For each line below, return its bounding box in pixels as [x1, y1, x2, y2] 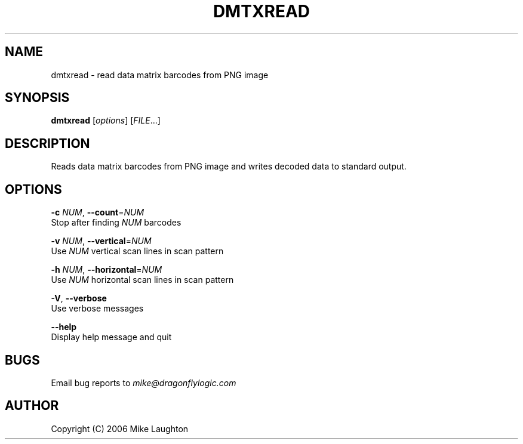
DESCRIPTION [5, 135, 90, 151]
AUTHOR [5, 398, 59, 414]
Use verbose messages [51, 303, 144, 314]
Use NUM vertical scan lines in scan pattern [51, 246, 224, 257]
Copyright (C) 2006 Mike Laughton [51, 423, 189, 434]
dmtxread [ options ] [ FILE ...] [51, 115, 161, 126]
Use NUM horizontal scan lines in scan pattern [51, 275, 234, 285]
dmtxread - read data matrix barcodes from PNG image [51, 69, 269, 80]
